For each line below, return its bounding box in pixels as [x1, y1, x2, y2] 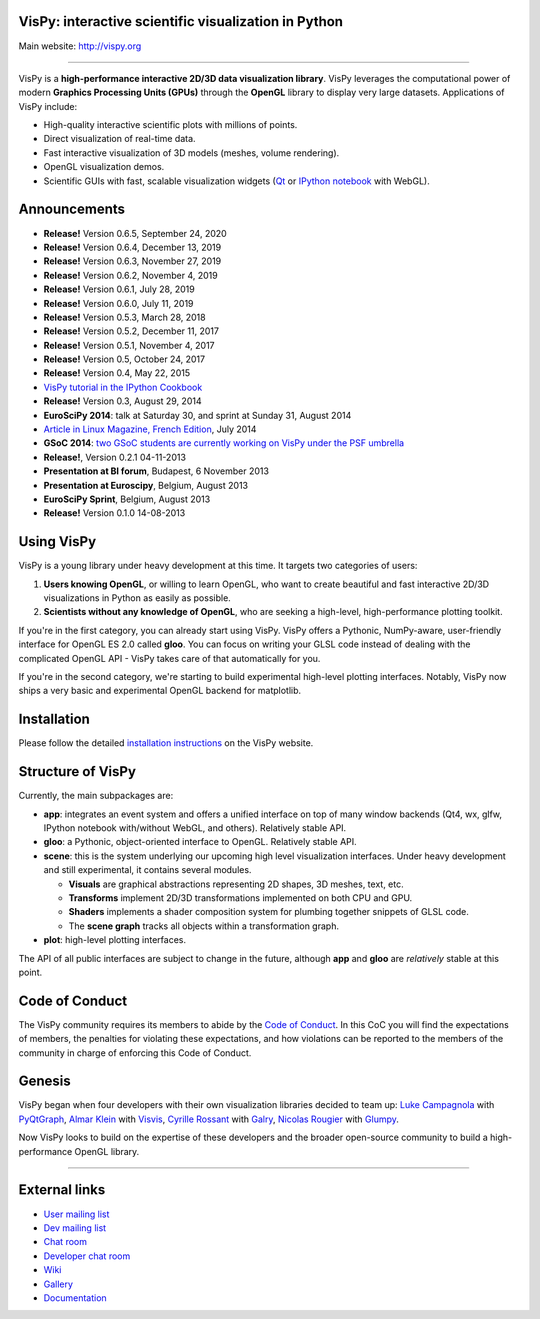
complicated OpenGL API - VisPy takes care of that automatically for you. [18, 652, 321, 664]
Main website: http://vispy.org [18, 40, 142, 52]
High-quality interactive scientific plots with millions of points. [43, 119, 298, 131]
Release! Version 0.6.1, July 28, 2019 [43, 283, 195, 295]
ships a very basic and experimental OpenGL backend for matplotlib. [18, 685, 302, 697]
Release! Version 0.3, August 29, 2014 [43, 395, 202, 407]
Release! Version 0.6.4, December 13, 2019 [43, 241, 222, 253]
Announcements [18, 201, 125, 218]
